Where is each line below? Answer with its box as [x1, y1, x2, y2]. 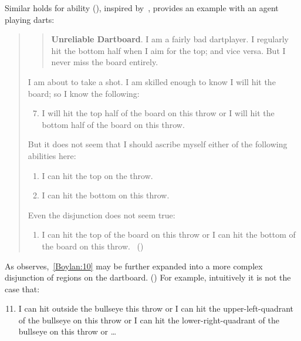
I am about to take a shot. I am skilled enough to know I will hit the [28, 75, 276, 87]
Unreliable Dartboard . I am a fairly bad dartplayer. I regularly [51, 33, 289, 45]
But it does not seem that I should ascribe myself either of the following [28, 138, 288, 150]
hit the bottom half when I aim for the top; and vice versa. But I [51, 44, 286, 56]
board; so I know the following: [28, 87, 140, 99]
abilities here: [28, 149, 76, 161]
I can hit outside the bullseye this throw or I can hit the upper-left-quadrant [18, 302, 294, 315]
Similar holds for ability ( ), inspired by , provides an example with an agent [5, 2, 279, 13]
